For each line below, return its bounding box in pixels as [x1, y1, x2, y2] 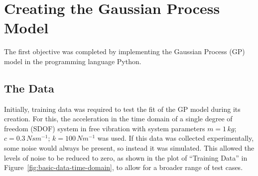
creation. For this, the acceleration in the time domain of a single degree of [4, 113, 233, 124]
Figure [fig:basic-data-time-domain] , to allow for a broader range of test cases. [4, 162, 243, 173]
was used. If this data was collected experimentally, [97, 133, 254, 143]
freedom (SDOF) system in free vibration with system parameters [4, 123, 205, 133]
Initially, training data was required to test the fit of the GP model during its [4, 103, 241, 114]
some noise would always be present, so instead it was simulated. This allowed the [4, 143, 255, 153]
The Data [4, 80, 54, 95]
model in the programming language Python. [4, 56, 141, 66]
